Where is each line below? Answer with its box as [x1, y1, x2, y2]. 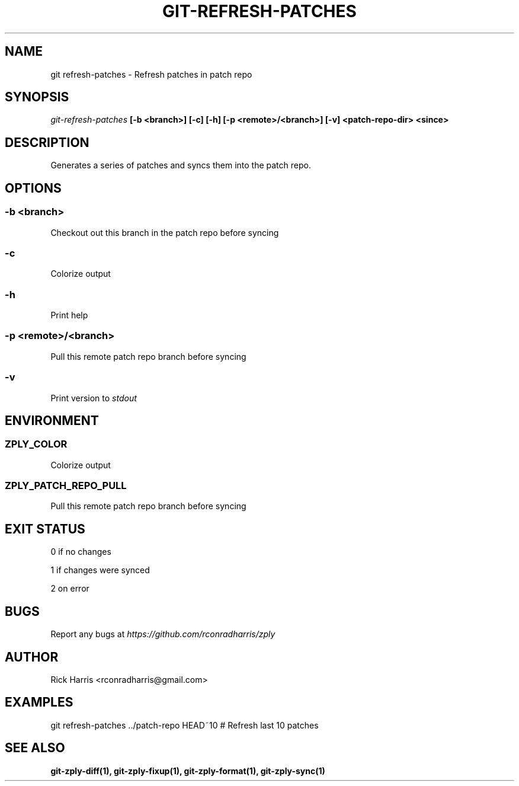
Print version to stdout [50, 392, 137, 403]
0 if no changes [50, 547, 111, 557]
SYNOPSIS [5, 90, 69, 105]
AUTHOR [5, 649, 59, 664]
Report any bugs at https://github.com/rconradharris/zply [50, 629, 275, 640]
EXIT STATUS [5, 521, 85, 536]
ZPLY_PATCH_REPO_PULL [5, 480, 127, 492]
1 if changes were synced [50, 565, 150, 576]
